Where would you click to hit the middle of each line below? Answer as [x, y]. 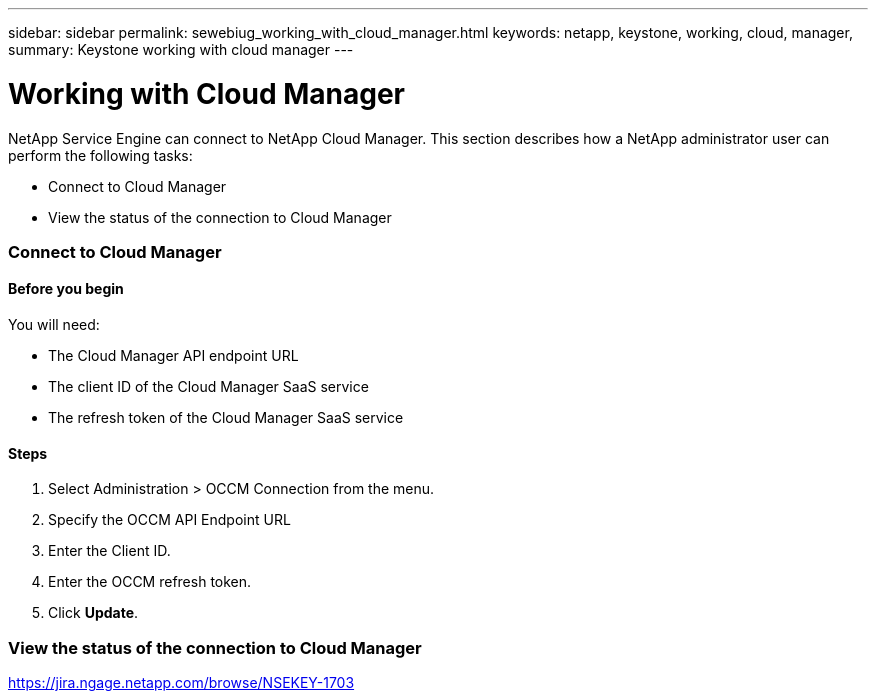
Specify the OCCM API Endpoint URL [169, 520]
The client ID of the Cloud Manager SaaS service [208, 387]
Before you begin [66, 289]
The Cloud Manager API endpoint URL [173, 356]
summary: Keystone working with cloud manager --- [181, 49]
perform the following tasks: [100, 155]
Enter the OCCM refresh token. [150, 582]
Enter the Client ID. [109, 551]
